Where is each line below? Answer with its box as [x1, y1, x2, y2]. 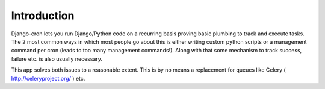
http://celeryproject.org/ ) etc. [11, 75, 85, 82]
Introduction [11, 9, 75, 22]
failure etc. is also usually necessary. [11, 55, 102, 63]
